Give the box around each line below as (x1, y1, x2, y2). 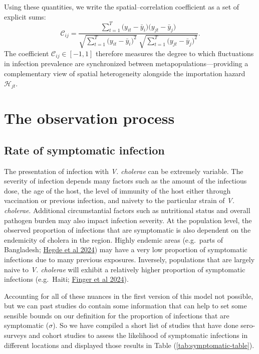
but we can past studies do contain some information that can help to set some (4, 300, 247, 311)
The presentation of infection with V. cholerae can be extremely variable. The (4, 165, 243, 176)
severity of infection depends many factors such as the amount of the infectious (4, 175, 247, 186)
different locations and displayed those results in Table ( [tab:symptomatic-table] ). (4, 339, 254, 350)
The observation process (4, 108, 175, 128)
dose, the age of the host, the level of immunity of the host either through (4, 185, 231, 196)
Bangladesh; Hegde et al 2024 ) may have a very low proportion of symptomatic (4, 244, 247, 255)
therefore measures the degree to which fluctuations (96, 48, 254, 58)
